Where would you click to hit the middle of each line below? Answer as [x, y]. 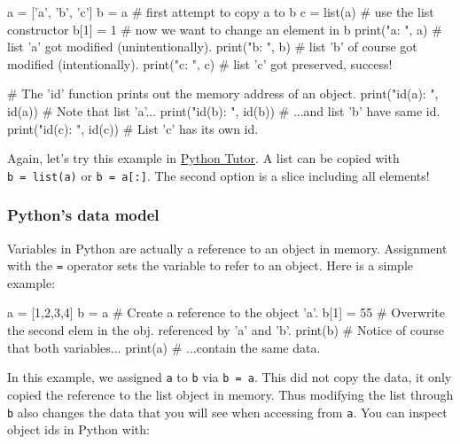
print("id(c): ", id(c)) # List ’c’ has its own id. [133, 128]
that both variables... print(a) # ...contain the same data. [164, 347]
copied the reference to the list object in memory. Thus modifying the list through [230, 394]
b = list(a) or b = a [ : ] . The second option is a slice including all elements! [218, 175]
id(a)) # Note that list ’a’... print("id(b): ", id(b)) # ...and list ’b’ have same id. [224, 110]
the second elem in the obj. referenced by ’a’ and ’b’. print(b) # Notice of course [226, 330]
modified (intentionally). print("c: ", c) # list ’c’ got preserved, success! [200, 63]
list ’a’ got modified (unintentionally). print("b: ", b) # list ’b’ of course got [212, 47]
